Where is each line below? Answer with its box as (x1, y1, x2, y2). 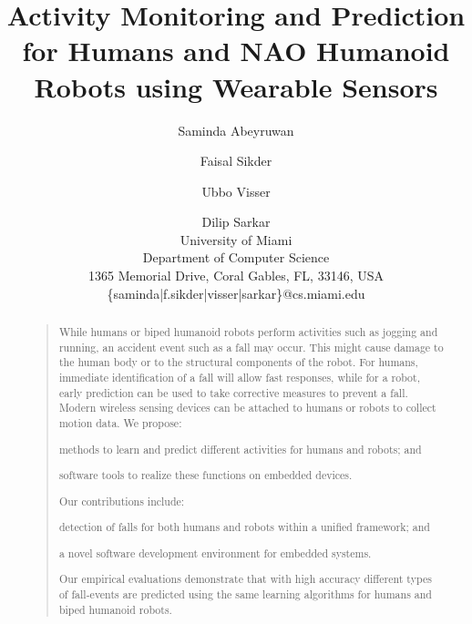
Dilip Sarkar (201, 212, 271, 231)
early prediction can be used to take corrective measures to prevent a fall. (58, 384, 408, 400)
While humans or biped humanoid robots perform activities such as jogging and (58, 324, 438, 340)
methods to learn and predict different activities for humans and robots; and (58, 441, 422, 456)
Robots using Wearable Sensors (34, 67, 438, 105)
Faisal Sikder (200, 151, 272, 170)
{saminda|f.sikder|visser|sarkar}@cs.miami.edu (107, 283, 365, 302)
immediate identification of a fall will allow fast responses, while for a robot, (58, 370, 420, 385)
